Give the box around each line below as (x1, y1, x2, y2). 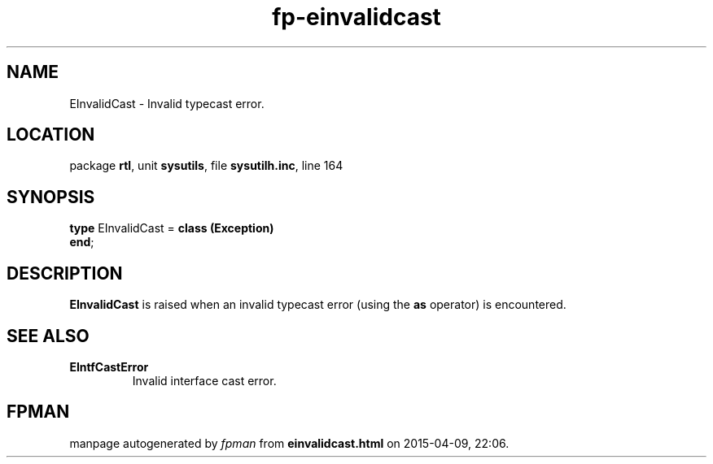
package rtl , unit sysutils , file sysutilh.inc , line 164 (69, 158, 343, 173)
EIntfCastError (69, 359, 149, 374)
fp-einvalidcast (272, 3, 441, 31)
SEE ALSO (7, 325, 90, 346)
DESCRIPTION (7, 262, 123, 284)
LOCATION (7, 124, 95, 145)
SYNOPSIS (7, 186, 95, 207)
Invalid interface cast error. (132, 373, 277, 388)
